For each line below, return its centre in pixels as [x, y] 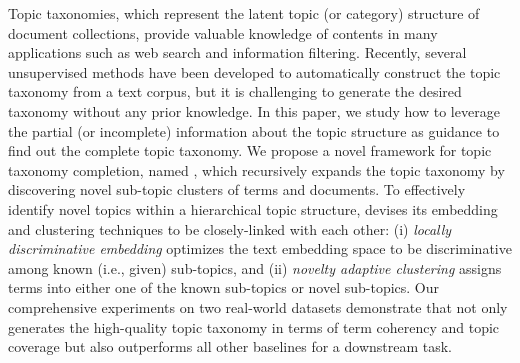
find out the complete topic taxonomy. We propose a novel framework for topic [250, 150]
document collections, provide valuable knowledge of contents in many [223, 32]
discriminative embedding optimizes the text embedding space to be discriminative [260, 248]
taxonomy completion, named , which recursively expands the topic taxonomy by [256, 169]
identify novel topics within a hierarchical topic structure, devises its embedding [253, 208]
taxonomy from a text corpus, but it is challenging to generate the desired [235, 91]
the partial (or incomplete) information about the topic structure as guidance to [254, 130]
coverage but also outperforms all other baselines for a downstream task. [230, 346]
